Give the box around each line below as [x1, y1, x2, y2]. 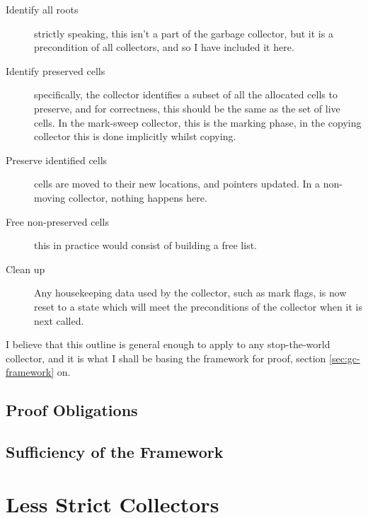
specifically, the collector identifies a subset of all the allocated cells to [34, 87, 338, 102]
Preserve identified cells [6, 152, 108, 167]
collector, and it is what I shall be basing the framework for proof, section [6, 350, 326, 365]
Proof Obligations [6, 399, 138, 421]
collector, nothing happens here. [68, 190, 207, 205]
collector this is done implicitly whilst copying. [34, 129, 236, 144]
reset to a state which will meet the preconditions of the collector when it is [34, 299, 362, 313]
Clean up [6, 261, 45, 276]
